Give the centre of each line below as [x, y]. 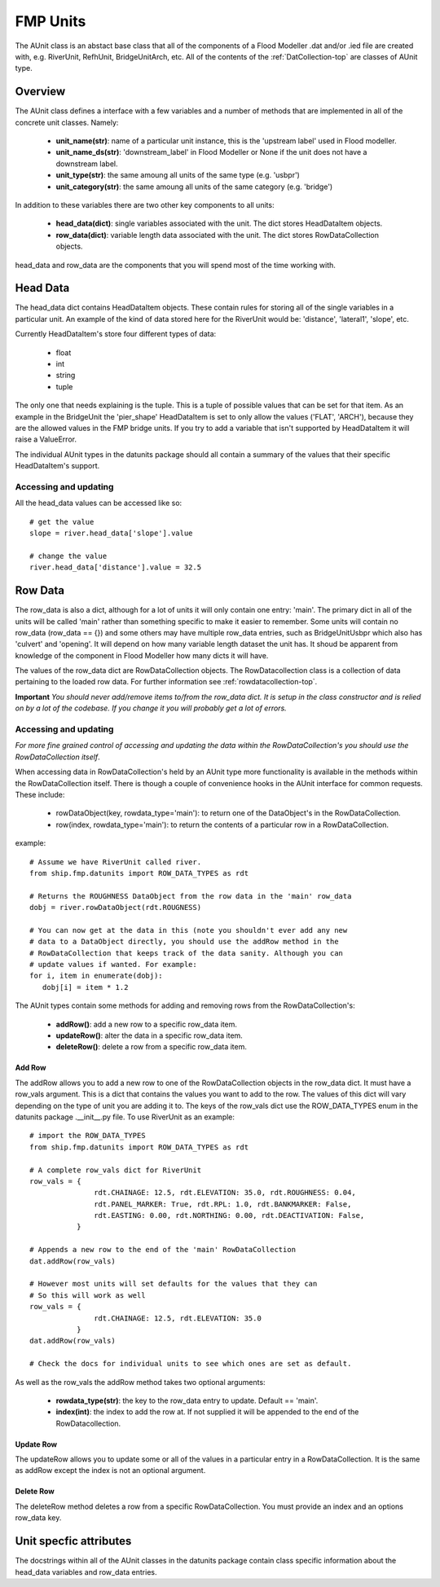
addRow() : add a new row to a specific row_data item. [147, 1024]
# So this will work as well [88, 1295]
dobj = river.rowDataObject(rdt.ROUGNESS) [116, 908]
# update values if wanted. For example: [113, 965]
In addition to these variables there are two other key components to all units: [145, 204]
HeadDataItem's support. [57, 466]
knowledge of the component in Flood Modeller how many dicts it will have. [142, 655]
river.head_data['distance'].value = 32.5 [116, 567]
